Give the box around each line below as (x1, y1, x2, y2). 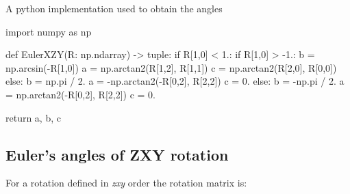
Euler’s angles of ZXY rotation (5, 143, 229, 165)
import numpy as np (5, 24, 92, 38)
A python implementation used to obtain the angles (5, 1, 223, 15)
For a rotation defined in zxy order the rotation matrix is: (5, 176, 247, 190)
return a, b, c (5, 110, 61, 124)
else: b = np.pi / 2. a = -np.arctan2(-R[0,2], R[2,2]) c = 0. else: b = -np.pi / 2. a (5, 74, 345, 88)
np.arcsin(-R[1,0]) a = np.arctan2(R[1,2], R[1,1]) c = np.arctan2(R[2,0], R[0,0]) (5, 60, 337, 74)
